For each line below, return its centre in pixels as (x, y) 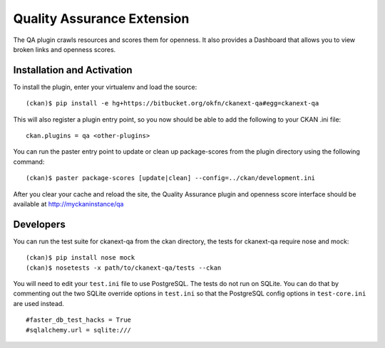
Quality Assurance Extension (101, 19)
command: (29, 162)
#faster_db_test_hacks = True (79, 320)
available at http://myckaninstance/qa (68, 204)
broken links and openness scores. (65, 49)
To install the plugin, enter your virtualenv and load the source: (105, 87)
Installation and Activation (73, 70)
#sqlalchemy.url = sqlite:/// (79, 330)
